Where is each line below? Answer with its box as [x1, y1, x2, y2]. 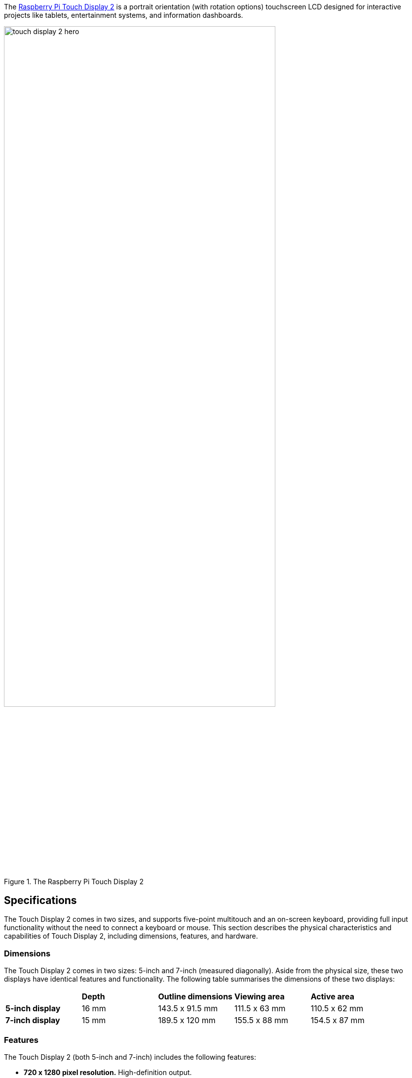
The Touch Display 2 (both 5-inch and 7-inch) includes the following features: [4, 1052, 256, 1061]
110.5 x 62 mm [310, 1003, 364, 1014]
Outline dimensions [158, 992, 233, 1002]
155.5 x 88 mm [234, 1015, 289, 1026]
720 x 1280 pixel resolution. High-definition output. [24, 1068, 192, 1077]
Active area [310, 992, 354, 1002]
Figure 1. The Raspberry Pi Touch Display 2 [4, 877, 144, 886]
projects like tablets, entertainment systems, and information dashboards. [4, 11, 243, 19]
